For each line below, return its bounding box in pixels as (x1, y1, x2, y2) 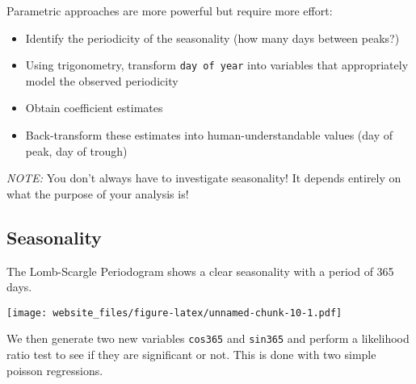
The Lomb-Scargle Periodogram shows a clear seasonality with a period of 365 (6, 262, 394, 279)
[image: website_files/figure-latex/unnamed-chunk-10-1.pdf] (6, 307, 342, 319)
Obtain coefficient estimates (25, 99, 163, 116)
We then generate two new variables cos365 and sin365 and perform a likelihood (6, 330, 410, 347)
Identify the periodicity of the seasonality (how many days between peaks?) (25, 29, 400, 46)
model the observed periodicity (25, 72, 179, 89)
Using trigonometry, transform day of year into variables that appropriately (25, 56, 409, 73)
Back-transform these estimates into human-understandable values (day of (25, 127, 393, 144)
